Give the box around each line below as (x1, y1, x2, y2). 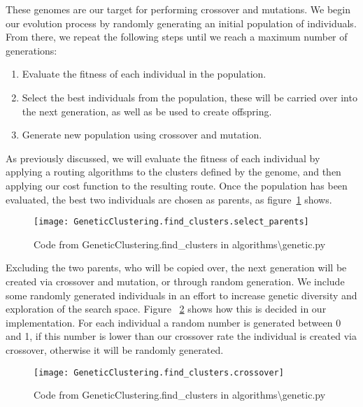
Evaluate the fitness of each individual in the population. (22, 66, 266, 81)
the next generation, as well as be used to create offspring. (22, 103, 272, 118)
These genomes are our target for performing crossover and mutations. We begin (6, 2, 351, 16)
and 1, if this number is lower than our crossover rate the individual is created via (6, 329, 357, 343)
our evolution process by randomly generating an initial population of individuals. (6, 15, 357, 30)
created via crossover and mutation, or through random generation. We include (6, 273, 345, 288)
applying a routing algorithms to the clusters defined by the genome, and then (6, 164, 341, 179)
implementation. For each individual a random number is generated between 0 (6, 315, 341, 329)
